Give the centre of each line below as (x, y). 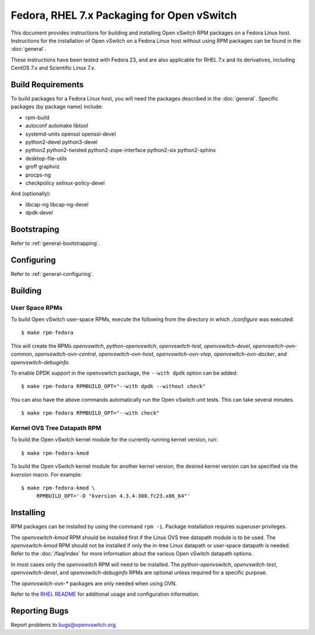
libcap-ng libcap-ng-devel (57, 204)
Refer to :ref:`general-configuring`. (52, 274)
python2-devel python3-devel (62, 142)
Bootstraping (35, 229)
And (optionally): (31, 194)
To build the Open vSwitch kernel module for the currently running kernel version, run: (114, 440)
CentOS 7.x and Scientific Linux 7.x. (53, 68)
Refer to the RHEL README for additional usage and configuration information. (105, 594)
